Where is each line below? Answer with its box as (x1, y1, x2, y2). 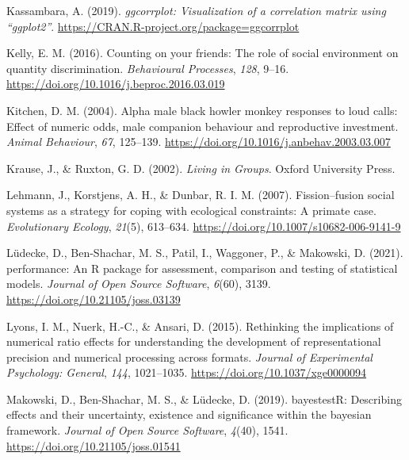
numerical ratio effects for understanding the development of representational (6, 333, 381, 350)
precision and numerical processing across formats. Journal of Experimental (6, 348, 373, 365)
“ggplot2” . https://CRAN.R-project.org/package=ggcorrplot (6, 17, 300, 34)
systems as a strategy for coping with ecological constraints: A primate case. (6, 201, 377, 218)
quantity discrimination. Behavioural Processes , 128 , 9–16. (6, 59, 289, 76)
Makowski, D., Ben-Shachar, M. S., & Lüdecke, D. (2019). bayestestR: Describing (6, 390, 402, 407)
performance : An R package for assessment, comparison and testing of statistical (6, 259, 398, 276)
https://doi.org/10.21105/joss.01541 (6, 437, 181, 454)
